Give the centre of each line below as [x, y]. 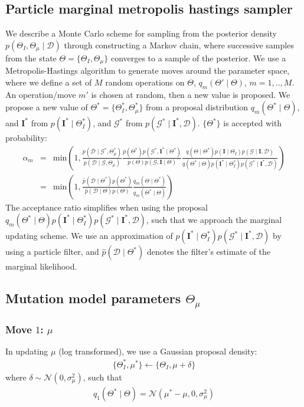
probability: [26, 138]
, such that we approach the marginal [214, 220]
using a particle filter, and [52, 252]
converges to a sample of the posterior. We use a [198, 58]
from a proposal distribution [197, 107]
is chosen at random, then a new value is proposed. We [191, 94]
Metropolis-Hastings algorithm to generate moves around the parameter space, [148, 70]
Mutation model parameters [93, 298]
